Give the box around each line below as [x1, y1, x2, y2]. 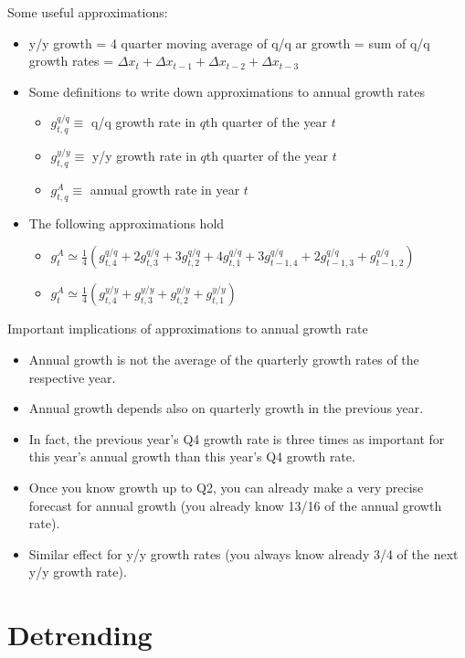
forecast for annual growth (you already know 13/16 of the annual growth [28, 495, 442, 515]
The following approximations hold [28, 213, 225, 232]
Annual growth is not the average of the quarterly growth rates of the [28, 349, 419, 368]
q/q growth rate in [91, 112, 196, 132]
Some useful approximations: [7, 3, 168, 21]
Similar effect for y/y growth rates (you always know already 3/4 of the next [28, 544, 459, 563]
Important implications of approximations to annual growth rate [7, 319, 368, 338]
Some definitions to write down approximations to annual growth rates [28, 81, 426, 101]
